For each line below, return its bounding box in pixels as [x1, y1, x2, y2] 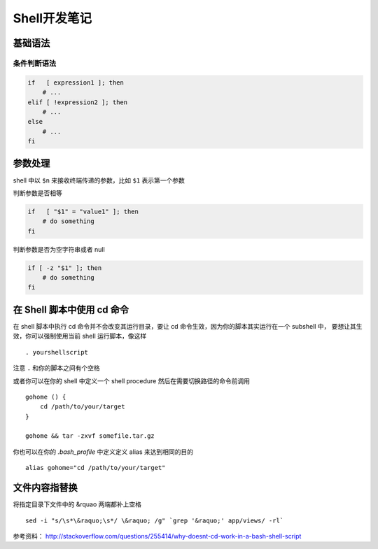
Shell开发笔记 [13, 10, 92, 26]
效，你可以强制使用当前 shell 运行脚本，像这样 [13, 332, 147, 341]
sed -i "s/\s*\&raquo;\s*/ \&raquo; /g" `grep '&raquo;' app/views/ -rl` [25, 516, 284, 525]
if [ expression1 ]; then [27, 78, 124, 87]
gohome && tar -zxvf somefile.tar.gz [25, 432, 155, 440]
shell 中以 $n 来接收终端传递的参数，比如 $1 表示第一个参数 [13, 176, 185, 185]
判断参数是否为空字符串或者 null [13, 245, 105, 253]
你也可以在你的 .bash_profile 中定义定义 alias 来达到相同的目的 [13, 448, 194, 456]
